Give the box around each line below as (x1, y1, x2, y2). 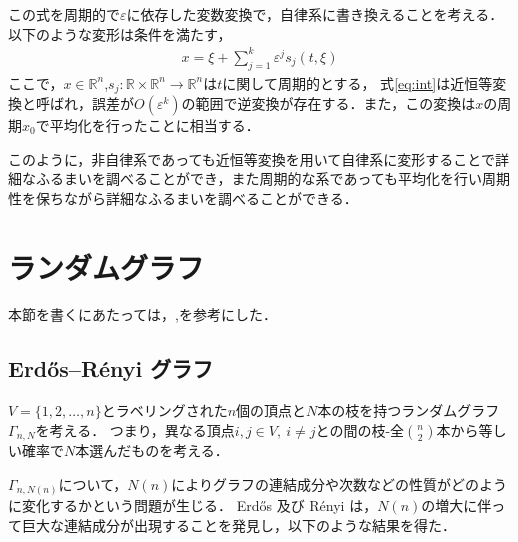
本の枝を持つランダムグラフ (317, 400, 500, 421)
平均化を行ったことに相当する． (49, 114, 260, 135)
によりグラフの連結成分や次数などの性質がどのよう (171, 473, 508, 494)
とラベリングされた (101, 400, 228, 421)
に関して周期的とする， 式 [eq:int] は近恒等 (222, 72, 493, 93)
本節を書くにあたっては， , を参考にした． (8, 304, 277, 325)
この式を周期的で (8, 4, 120, 24)
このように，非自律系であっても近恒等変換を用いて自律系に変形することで (8, 148, 495, 169)
